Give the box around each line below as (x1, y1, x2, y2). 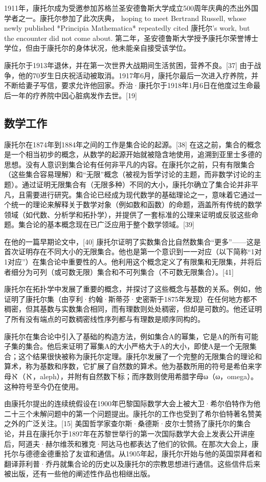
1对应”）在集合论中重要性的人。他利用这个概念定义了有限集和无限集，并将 (4, 256, 255, 267)
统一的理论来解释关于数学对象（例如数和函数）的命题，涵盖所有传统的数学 (11, 199, 262, 210)
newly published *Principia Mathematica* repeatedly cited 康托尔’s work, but (4, 23, 250, 33)
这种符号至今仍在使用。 (4, 381, 83, 391)
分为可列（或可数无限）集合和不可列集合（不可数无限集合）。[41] (18, 266, 234, 277)
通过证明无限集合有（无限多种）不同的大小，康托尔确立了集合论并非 (21, 179, 251, 189)
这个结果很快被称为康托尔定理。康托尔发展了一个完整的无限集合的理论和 (18, 350, 262, 361)
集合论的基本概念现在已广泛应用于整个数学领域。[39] (18, 219, 194, 230)
